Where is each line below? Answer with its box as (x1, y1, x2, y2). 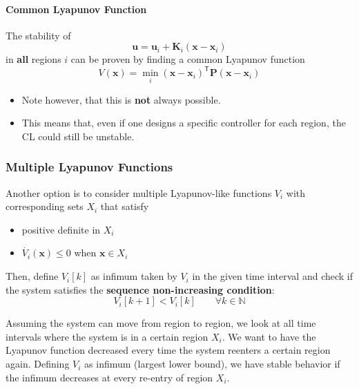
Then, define (6, 269, 59, 283)
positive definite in (21, 222, 101, 236)
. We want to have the (222, 329, 316, 343)
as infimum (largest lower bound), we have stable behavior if (84, 357, 340, 371)
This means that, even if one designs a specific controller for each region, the (21, 115, 346, 130)
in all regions (6, 52, 61, 66)
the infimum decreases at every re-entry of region (6, 370, 213, 384)
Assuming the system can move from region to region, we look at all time (6, 316, 316, 330)
